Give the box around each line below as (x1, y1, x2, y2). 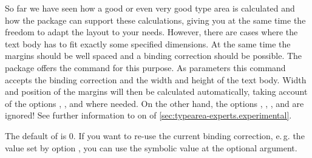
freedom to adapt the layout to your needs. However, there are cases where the (5, 26, 298, 38)
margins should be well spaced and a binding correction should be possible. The (5, 49, 302, 62)
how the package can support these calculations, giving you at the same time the (5, 13, 306, 26)
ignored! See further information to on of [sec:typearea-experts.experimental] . (5, 109, 292, 122)
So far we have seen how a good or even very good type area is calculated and (5, 2, 295, 14)
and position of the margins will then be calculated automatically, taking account (5, 85, 308, 98)
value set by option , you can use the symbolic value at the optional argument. (5, 141, 297, 154)
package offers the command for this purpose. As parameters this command (5, 61, 286, 74)
